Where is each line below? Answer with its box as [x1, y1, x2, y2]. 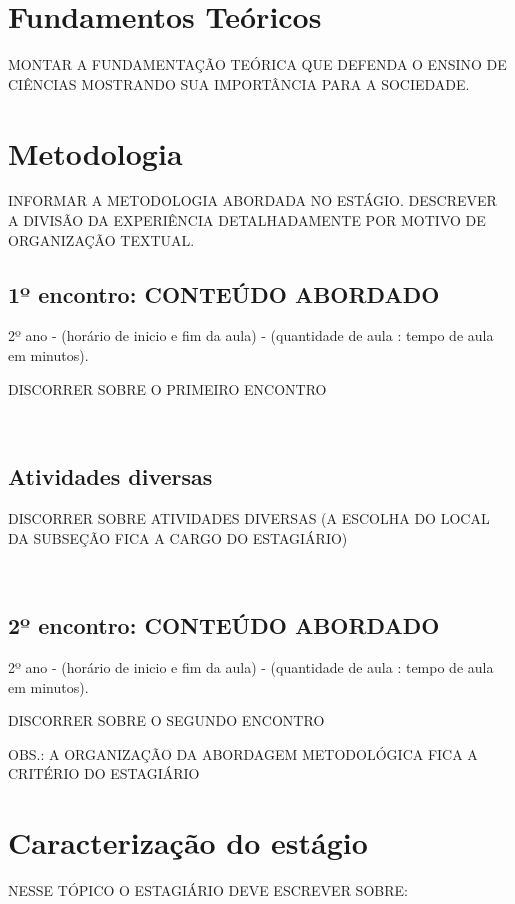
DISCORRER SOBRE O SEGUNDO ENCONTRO [8, 710, 325, 731]
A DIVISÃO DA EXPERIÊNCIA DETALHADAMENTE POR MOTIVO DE [8, 210, 486, 231]
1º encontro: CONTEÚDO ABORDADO [8, 278, 440, 309]
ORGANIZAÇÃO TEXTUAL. [8, 229, 195, 250]
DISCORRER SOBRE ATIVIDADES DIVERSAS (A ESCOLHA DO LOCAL [8, 508, 490, 528]
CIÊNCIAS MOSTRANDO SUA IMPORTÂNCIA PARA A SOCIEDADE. [8, 73, 470, 94]
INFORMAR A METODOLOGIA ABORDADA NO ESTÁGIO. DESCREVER [8, 190, 497, 211]
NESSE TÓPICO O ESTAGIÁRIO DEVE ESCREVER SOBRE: [8, 880, 408, 901]
